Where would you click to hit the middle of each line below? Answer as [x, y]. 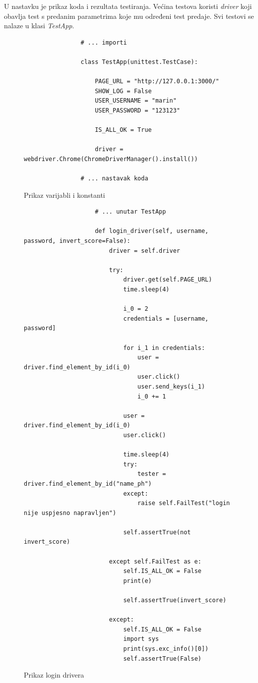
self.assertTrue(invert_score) [175, 600]
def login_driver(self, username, [152, 231]
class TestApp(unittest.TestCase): [139, 62]
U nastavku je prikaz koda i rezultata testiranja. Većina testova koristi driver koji [128, 6]
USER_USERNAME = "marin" [136, 101]
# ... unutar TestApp [130, 212]
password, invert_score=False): [77, 241]
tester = [152, 474]
